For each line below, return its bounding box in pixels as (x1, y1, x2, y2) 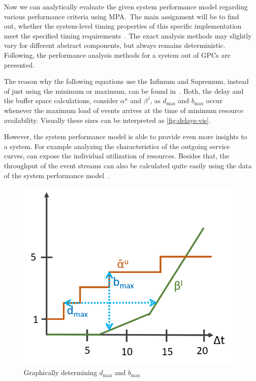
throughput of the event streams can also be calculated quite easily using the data (4, 160, 252, 170)
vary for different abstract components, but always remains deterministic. (4, 40, 225, 50)
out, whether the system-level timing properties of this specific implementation (4, 21, 242, 31)
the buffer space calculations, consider (4, 95, 118, 106)
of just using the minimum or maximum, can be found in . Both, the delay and (4, 85, 244, 96)
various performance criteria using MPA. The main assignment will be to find (4, 11, 239, 21)
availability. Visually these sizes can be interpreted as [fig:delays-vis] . (4, 114, 211, 125)
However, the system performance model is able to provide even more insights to (4, 131, 247, 142)
